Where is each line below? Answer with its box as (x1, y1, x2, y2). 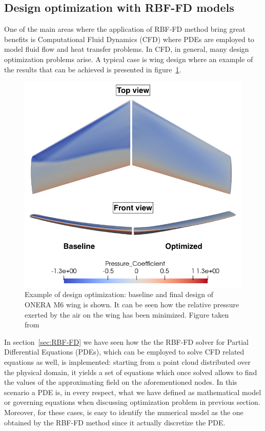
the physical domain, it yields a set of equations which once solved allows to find (4, 366, 257, 377)
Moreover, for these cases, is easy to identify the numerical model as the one (4, 406, 243, 417)
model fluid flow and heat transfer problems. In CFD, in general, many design (4, 44, 249, 54)
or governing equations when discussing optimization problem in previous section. (4, 397, 260, 407)
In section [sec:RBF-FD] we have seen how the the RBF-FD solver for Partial (4, 336, 249, 347)
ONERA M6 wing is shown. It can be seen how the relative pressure (25, 299, 239, 309)
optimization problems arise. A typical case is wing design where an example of (4, 53, 253, 64)
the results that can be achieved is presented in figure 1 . (4, 64, 181, 74)
